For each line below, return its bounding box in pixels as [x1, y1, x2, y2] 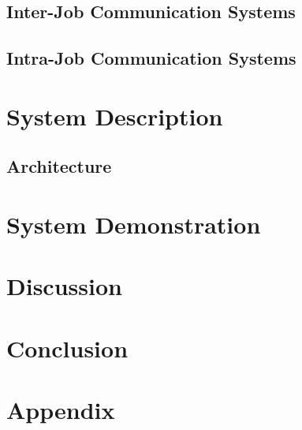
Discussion [6, 270, 122, 302]
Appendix [6, 394, 115, 426]
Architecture [6, 154, 112, 178]
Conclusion [6, 331, 129, 364]
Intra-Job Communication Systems [6, 46, 296, 70]
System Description [6, 99, 223, 132]
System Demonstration [6, 208, 261, 240]
